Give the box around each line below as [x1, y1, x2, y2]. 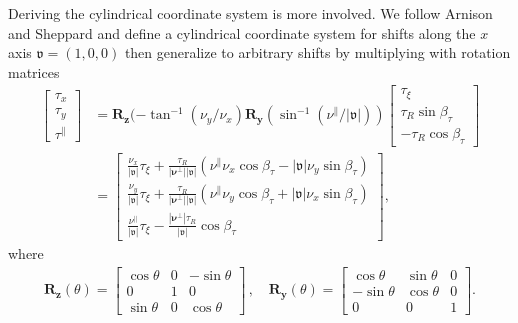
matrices [8, 61, 60, 82]
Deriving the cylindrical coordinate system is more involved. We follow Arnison [8, 3, 493, 23]
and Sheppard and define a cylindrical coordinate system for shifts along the [8, 22, 476, 43]
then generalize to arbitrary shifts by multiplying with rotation [124, 42, 511, 63]
